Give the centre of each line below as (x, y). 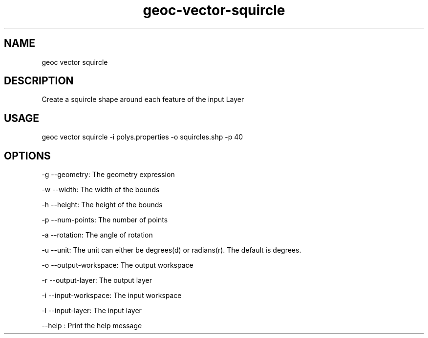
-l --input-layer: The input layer (92, 311)
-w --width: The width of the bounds (101, 190)
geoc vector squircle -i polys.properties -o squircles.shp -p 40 (142, 137)
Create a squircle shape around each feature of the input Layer (143, 99)
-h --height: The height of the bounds (102, 205)
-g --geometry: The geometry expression (108, 175)
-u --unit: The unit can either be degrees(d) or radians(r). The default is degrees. (171, 250)
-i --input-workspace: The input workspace (112, 296)
